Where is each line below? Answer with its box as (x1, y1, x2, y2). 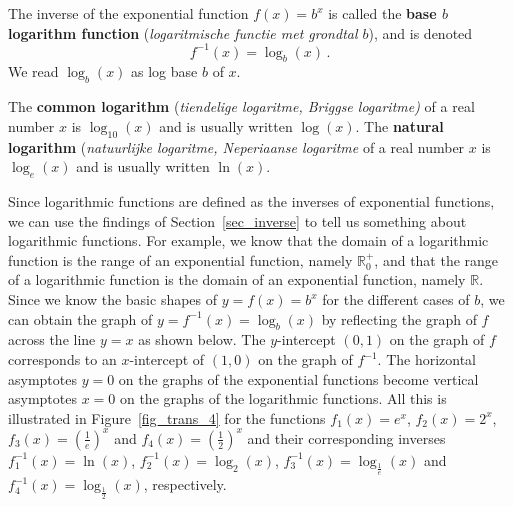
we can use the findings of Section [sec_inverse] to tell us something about (8, 210, 467, 231)
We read (8, 61, 59, 82)
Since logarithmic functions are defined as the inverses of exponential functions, (8, 191, 495, 212)
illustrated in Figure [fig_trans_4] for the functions (8, 407, 326, 428)
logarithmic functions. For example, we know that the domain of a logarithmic (8, 230, 489, 251)
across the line (8, 329, 96, 350)
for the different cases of (322, 289, 470, 310)
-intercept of (129, 349, 205, 370)
